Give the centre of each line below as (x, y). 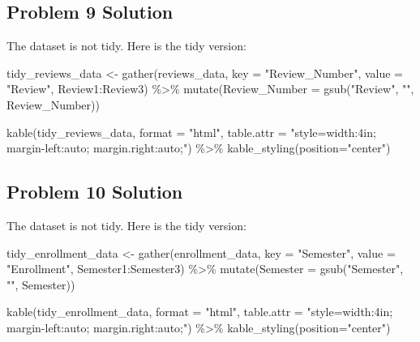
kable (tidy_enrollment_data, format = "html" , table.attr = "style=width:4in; (200, 312)
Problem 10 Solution (95, 192)
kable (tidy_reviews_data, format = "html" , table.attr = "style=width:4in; (191, 132)
